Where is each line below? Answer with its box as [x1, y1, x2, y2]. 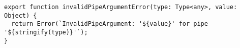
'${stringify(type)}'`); [4, 28, 88, 36]
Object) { [4, 12, 37, 19]
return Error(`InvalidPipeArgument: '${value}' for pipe [11, 20, 208, 28]
